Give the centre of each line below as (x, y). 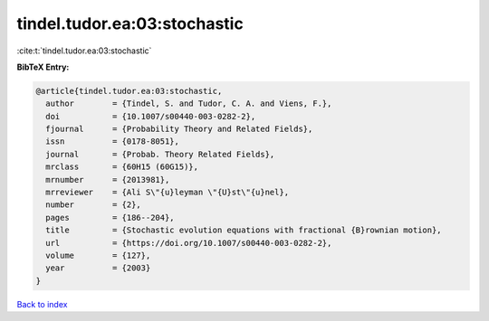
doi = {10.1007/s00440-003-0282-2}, (151, 116)
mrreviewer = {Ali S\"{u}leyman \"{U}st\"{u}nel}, (168, 193)
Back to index (42, 304)
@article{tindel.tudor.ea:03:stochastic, (129, 91)
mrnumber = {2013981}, (108, 179)
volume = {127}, (98, 255)
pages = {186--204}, (110, 217)
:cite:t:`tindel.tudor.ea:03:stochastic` (84, 51)
